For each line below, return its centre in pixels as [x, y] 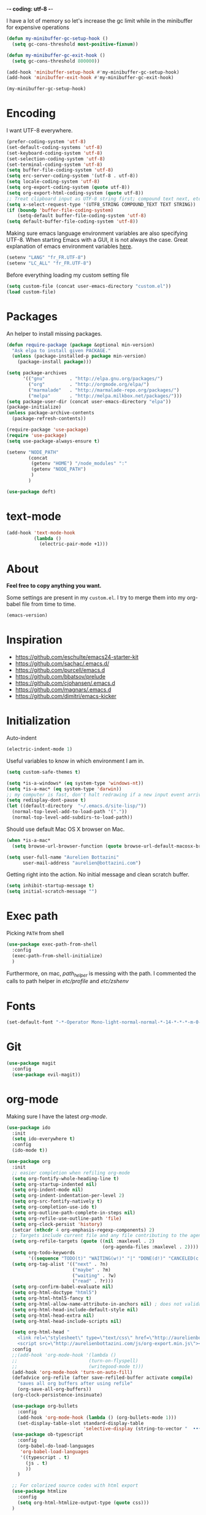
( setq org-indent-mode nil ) [48, 1190]
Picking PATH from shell [35, 933]
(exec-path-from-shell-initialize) [57, 956]
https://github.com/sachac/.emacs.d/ [62, 664]
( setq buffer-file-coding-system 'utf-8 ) [60, 170]
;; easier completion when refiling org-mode [71, 1173]
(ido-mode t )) [30, 1151]
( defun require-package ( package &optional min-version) [81, 345]
